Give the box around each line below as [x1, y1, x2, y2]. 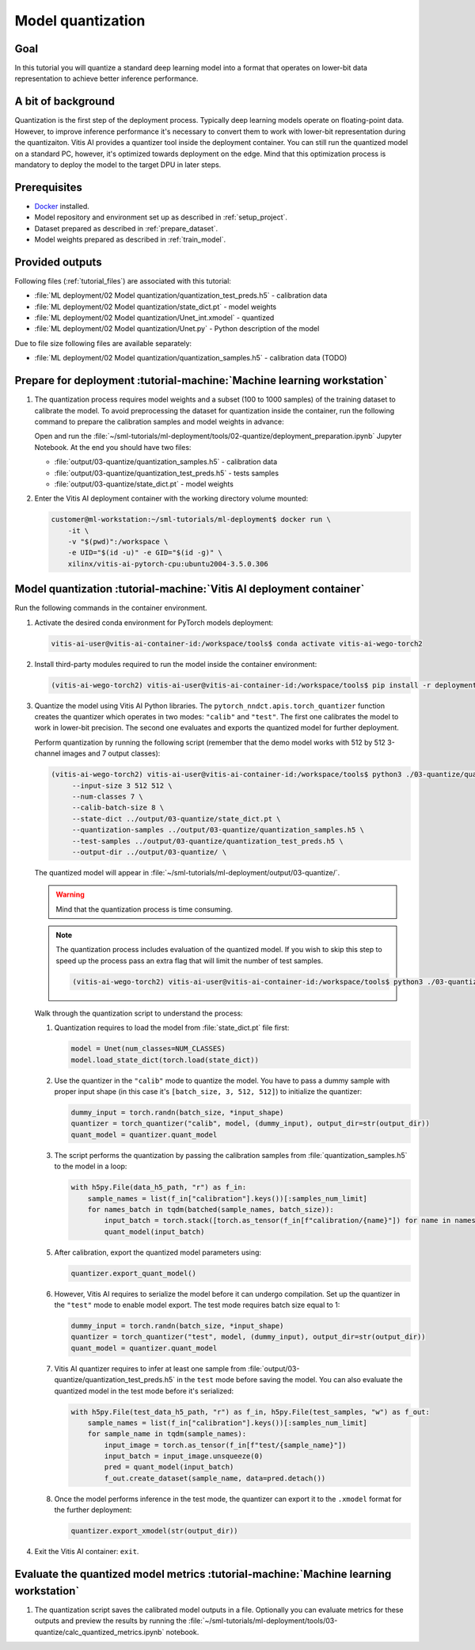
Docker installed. [34, 201, 90, 211]
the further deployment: [54, 1505, 132, 1515]
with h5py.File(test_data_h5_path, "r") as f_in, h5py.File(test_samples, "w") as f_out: [70, 1407, 431, 1416]
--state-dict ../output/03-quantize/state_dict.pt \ [71, 814, 281, 823]
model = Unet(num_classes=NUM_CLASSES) [70, 1044, 226, 1054]
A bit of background [14, 95, 115, 109]
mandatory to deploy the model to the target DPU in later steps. [14, 159, 222, 170]
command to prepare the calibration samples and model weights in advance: [34, 417, 284, 426]
